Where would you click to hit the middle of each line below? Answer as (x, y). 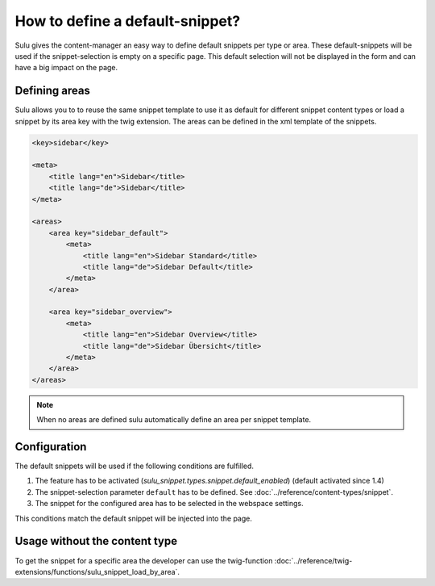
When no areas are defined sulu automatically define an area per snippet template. (174, 420)
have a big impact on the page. (66, 68)
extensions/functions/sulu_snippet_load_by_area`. (97, 571)
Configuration (51, 447)
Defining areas (52, 91)
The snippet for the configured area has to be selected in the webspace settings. (169, 504)
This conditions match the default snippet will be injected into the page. (134, 518)
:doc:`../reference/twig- (313, 560)
